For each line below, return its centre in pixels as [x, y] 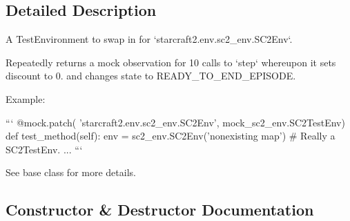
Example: [26, 98]
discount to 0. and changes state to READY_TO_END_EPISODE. [151, 76]
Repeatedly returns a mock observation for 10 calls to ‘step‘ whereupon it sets [171, 62]
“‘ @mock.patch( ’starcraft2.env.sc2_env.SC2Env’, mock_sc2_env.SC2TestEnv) [175, 122]
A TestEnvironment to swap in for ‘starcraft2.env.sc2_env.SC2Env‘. [149, 39]
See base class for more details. [71, 172]
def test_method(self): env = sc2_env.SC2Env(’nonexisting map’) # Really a [171, 136]
